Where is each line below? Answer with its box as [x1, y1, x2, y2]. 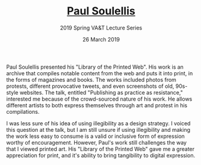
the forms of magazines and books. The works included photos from [6, 76, 176, 83]
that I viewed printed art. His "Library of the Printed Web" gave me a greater [6, 145, 195, 152]
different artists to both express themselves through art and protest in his [6, 101, 188, 109]
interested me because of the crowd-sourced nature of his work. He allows [6, 95, 193, 102]
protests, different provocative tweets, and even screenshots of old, [6, 82, 175, 90]
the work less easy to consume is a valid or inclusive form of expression [6, 132, 185, 140]
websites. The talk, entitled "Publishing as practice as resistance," [19, 89, 184, 96]
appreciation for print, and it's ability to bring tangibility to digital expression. [6, 152, 196, 159]
